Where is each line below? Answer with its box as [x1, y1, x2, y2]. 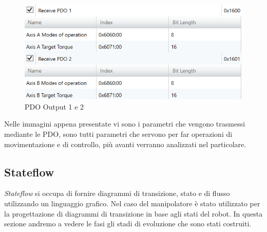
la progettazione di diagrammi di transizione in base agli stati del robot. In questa [4, 208, 263, 219]
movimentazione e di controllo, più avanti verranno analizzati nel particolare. [4, 138, 246, 149]
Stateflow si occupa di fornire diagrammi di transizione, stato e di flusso [4, 188, 230, 199]
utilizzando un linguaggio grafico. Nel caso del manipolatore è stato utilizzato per [4, 198, 260, 208]
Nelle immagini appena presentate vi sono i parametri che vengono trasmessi [4, 118, 245, 129]
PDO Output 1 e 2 [25, 101, 84, 112]
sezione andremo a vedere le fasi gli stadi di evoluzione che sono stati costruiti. [4, 218, 252, 229]
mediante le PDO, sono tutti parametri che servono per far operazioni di [4, 128, 233, 139]
